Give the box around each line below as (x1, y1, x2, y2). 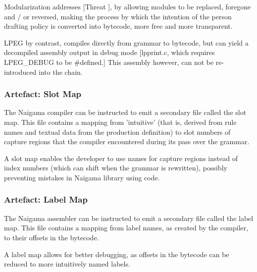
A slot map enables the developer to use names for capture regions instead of (4, 153, 238, 163)
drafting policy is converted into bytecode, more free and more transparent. (4, 21, 233, 31)
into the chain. (39, 66, 83, 77)
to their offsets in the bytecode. (4, 232, 99, 242)
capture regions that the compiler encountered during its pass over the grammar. (4, 136, 250, 147)
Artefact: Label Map (4, 193, 88, 206)
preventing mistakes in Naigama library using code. (4, 172, 160, 182)
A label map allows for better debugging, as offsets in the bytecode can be (4, 249, 229, 259)
